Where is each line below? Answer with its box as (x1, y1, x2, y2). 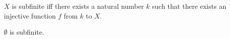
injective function (4, 10, 56, 20)
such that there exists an (152, 1, 227, 11)
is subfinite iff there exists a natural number (12, 1, 144, 11)
